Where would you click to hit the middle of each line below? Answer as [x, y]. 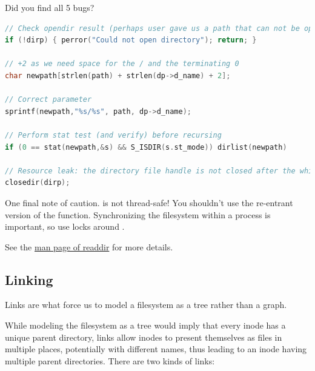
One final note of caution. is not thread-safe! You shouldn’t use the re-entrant [149, 202]
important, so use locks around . [65, 226]
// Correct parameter [48, 100]
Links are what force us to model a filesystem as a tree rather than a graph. [146, 305]
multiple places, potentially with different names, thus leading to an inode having [156, 349]
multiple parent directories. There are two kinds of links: [110, 360]
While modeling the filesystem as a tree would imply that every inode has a [145, 325]
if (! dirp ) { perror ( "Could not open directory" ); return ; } [131, 40]
